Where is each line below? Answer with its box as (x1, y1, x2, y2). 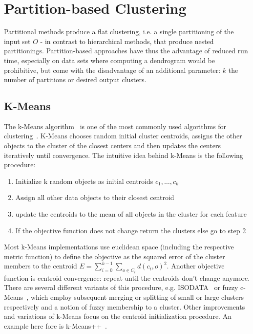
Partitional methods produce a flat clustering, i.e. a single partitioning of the (4, 26, 234, 37)
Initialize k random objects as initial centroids (15, 176, 153, 186)
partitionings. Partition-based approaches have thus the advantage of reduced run (4, 45, 248, 56)
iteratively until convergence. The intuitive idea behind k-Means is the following (4, 150, 243, 160)
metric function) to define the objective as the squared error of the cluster (4, 251, 225, 261)
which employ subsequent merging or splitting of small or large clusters (30, 292, 244, 302)
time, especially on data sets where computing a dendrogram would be (4, 55, 215, 65)
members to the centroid (4, 261, 77, 271)
